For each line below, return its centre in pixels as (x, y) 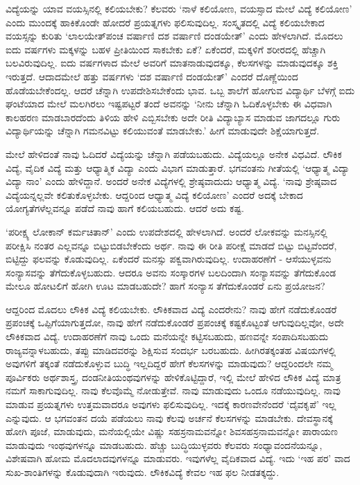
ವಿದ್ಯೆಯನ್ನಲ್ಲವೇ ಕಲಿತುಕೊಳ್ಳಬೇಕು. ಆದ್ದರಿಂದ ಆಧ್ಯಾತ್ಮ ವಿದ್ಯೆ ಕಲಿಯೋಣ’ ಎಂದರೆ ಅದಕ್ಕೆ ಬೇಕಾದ (154, 194)
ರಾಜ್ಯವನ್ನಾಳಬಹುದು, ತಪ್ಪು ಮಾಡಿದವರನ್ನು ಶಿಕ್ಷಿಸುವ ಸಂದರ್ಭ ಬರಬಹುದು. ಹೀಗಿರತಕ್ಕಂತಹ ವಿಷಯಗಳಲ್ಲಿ (171, 350)
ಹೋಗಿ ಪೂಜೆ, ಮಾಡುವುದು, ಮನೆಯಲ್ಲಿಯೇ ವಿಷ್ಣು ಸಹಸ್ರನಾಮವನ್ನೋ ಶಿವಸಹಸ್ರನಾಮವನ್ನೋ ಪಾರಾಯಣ (172, 431)
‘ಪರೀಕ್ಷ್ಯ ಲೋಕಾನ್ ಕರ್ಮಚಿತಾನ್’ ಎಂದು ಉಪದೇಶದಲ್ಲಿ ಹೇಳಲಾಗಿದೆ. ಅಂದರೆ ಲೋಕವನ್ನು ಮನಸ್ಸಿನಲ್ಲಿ (166, 231)
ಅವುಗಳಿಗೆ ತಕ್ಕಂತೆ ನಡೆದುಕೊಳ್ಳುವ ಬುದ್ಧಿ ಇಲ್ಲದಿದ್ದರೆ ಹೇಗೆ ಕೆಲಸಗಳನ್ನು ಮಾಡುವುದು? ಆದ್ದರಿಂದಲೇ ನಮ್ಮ (169, 363)
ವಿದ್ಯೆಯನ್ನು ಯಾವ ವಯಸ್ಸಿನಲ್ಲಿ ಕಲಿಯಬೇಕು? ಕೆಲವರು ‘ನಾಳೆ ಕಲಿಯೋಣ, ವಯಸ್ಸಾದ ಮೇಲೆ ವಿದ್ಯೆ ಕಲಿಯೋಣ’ (179, 8)
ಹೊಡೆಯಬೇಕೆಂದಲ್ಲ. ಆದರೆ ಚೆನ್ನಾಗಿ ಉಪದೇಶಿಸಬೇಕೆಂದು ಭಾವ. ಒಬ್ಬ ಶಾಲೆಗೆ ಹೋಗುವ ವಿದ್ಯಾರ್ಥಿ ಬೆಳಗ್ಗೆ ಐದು (180, 90)
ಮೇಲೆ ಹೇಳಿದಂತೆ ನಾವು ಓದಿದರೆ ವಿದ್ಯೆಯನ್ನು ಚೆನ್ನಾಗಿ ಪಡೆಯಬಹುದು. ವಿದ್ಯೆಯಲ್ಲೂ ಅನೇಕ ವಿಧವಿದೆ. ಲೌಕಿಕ (174, 153)
